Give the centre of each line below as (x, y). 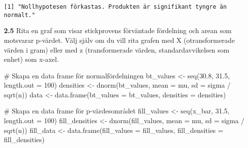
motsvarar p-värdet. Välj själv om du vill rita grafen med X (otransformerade (119, 40)
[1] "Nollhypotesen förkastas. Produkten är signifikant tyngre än (115, 7)
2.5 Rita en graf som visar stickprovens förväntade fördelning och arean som (118, 30)
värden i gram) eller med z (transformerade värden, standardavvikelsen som (117, 49)
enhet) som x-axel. (31, 59)
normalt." (20, 15)
